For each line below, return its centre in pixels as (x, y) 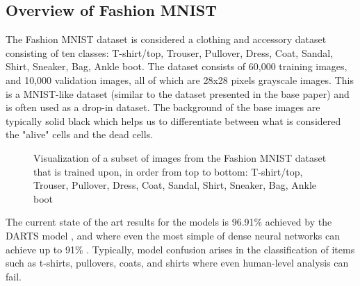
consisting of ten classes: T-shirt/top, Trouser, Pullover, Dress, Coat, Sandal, (170, 52)
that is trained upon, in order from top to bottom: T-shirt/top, (168, 171)
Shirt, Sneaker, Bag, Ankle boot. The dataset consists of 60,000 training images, (177, 66)
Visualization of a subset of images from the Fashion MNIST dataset (180, 157)
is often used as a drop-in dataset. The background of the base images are (163, 107)
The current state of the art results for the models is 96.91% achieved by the (169, 222)
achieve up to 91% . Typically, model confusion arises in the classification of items (180, 249)
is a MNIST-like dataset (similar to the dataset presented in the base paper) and (178, 93)
